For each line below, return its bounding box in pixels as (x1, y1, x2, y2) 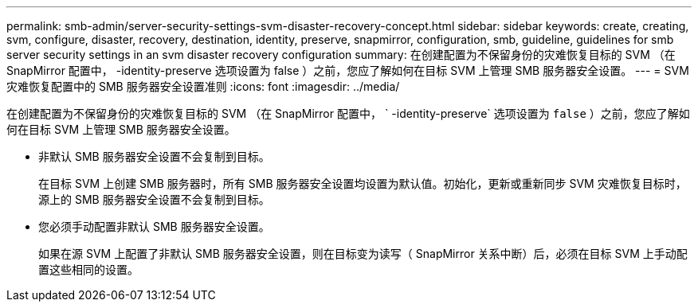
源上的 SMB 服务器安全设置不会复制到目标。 (38, 193, 270, 206)
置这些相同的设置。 (38, 263, 139, 276)
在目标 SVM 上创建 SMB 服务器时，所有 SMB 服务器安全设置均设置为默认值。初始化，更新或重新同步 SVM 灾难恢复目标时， (38, 177, 687, 190)
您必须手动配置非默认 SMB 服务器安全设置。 (38, 220, 270, 233)
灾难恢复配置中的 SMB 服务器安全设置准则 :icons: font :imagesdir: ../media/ (6, 80, 400, 93)
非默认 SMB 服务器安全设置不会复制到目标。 (38, 150, 270, 163)
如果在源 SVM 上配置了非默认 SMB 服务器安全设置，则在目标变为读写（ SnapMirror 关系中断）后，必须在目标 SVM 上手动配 (38, 247, 688, 260)
